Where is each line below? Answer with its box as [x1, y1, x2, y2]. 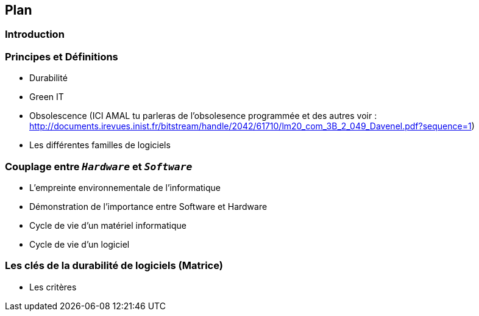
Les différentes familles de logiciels [29, 140, 171, 151]
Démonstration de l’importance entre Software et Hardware [29, 201, 268, 212]
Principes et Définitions [5, 50, 118, 63]
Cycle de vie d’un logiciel [29, 239, 130, 250]
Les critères [29, 281, 77, 292]
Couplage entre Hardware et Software [5, 160, 193, 173]
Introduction [5, 28, 65, 41]
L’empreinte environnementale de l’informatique [29, 182, 221, 193]
